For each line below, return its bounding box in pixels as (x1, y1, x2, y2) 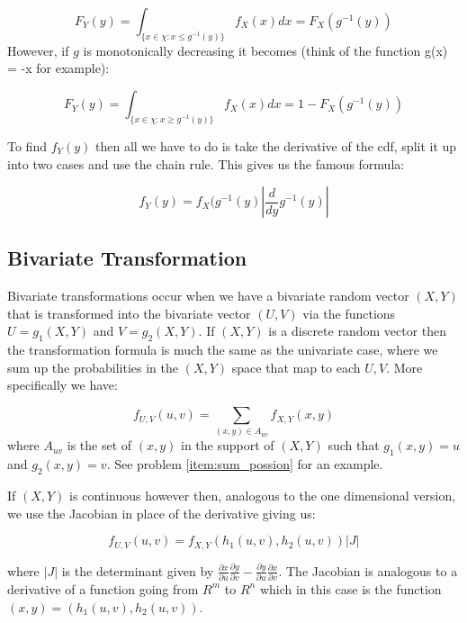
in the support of (181, 436, 274, 455)
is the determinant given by (61, 561, 214, 580)
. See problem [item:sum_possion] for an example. (106, 455, 383, 474)
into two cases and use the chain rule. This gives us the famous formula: (7, 154, 405, 173)
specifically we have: (7, 375, 118, 394)
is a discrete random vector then (268, 321, 447, 340)
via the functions (302, 303, 396, 322)
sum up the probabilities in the (7, 357, 178, 376)
